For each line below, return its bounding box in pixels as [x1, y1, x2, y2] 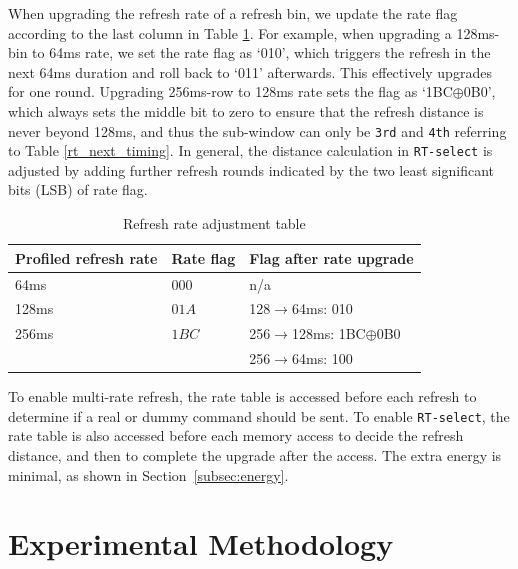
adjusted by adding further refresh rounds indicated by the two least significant [8, 159, 494, 180]
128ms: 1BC [291, 323, 366, 344]
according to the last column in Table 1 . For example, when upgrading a [8, 22, 452, 43]
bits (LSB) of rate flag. [8, 179, 148, 200]
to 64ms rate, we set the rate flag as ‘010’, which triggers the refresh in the [32, 42, 491, 63]
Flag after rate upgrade [249, 247, 414, 268]
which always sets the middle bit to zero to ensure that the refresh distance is [8, 100, 484, 121]
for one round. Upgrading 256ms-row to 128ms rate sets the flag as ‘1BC [8, 81, 453, 102]
